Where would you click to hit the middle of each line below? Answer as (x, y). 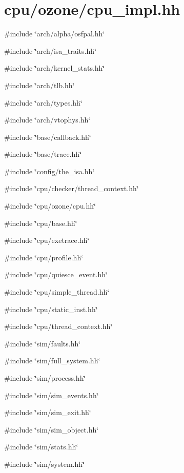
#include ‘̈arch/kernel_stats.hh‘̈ (55, 68)
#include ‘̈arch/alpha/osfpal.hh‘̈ (55, 34)
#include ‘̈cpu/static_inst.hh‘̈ (51, 309)
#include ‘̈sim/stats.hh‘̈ (41, 447)
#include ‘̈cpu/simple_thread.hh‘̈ (57, 292)
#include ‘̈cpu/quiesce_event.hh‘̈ (56, 274)
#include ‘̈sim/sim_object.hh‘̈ (52, 429)
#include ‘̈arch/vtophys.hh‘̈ (47, 120)
